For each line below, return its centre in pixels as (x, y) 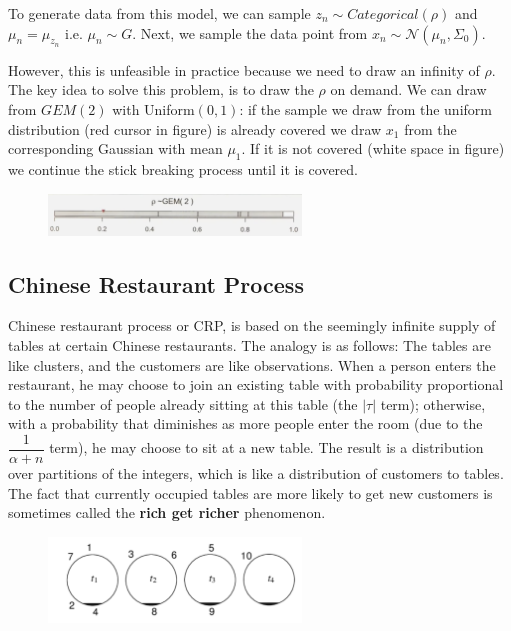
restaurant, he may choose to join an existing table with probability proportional (256, 384)
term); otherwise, (433, 403)
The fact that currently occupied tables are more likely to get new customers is (250, 492)
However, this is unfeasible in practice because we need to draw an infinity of (244, 69)
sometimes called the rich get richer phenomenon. (167, 512)
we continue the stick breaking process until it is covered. (183, 168)
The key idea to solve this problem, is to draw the (161, 89)
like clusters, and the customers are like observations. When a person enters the (252, 364)
